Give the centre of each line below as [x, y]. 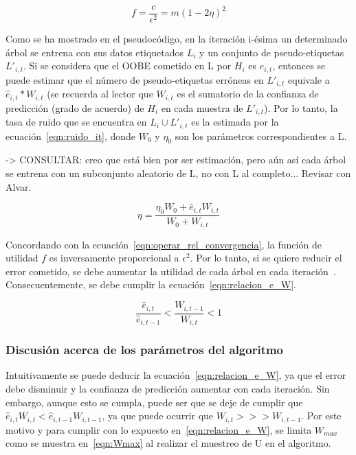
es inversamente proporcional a [114, 258]
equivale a [309, 79]
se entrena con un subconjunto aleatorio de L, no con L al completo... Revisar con [178, 173]
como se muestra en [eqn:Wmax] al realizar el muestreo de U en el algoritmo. [168, 443]
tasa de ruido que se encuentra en [76, 122]
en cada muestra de [202, 107]
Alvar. [19, 186]
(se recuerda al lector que [100, 94]
